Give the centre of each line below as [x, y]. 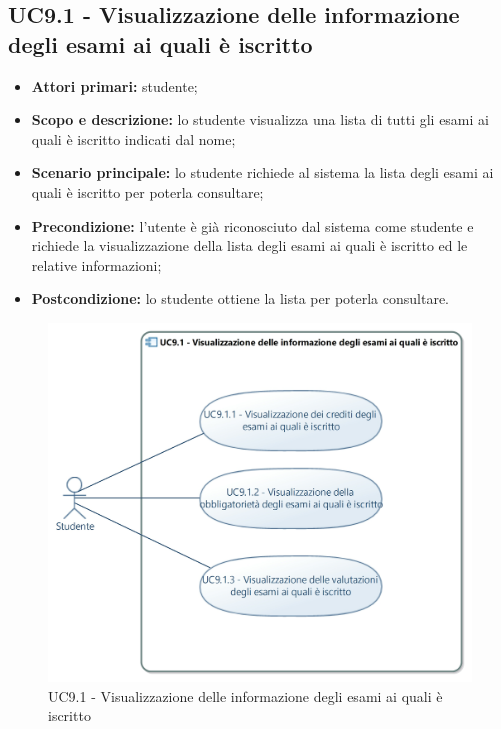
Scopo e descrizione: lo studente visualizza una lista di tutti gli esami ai [260, 119]
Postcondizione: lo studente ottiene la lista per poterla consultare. [240, 298]
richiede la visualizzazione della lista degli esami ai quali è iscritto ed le [249, 245]
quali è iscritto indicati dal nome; [133, 138]
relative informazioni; [96, 264]
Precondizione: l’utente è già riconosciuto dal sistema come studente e [252, 225]
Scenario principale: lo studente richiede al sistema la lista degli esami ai [262, 172]
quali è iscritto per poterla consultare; [147, 191]
